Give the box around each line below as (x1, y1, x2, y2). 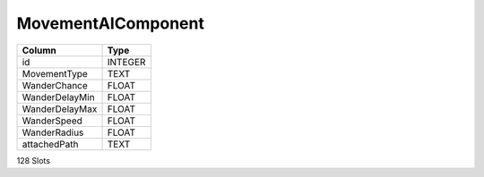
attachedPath (22, 138, 79, 150)
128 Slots (16, 155, 51, 165)
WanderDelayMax (22, 103, 98, 115)
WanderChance (22, 79, 89, 91)
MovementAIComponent (16, 13, 205, 33)
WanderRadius (22, 126, 84, 139)
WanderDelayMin (22, 90, 95, 103)
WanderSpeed (22, 114, 82, 127)
